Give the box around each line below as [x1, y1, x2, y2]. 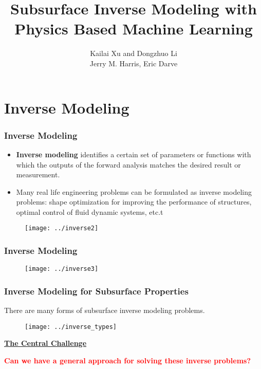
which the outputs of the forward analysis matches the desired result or [16, 159, 241, 170]
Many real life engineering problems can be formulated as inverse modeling [16, 186, 252, 197]
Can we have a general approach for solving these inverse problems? [4, 355, 251, 366]
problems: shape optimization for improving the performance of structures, [16, 196, 252, 207]
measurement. [16, 169, 60, 180]
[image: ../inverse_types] [25, 323, 117, 330]
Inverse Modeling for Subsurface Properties [4, 284, 189, 297]
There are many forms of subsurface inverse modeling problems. [4, 305, 205, 316]
